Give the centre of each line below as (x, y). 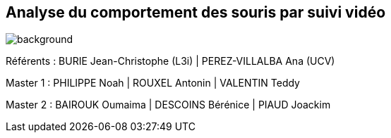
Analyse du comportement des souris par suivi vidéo (196, 12)
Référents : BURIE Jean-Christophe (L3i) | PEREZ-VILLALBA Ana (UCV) (170, 61)
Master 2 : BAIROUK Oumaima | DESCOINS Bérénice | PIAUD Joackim (168, 105)
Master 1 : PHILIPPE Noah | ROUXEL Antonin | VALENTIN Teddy (153, 83)
